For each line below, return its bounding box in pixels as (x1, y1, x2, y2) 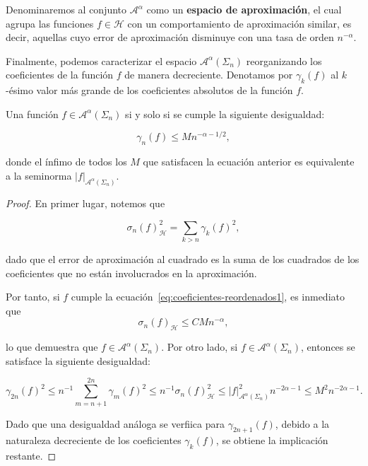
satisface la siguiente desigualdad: (6, 353, 150, 368)
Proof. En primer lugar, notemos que (6, 195, 165, 210)
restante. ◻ (6, 448, 57, 463)
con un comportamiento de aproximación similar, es (127, 16, 352, 30)
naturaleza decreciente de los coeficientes (6, 433, 182, 448)
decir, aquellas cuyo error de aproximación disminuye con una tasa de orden (6, 30, 334, 45)
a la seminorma (6, 168, 72, 182)
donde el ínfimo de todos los (6, 154, 127, 169)
